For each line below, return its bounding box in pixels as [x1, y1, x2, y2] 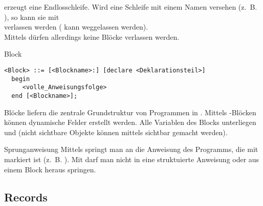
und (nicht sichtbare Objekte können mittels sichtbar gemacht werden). [4, 126, 228, 137]
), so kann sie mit [4, 11, 59, 22]
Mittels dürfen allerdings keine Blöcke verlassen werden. [4, 31, 180, 42]
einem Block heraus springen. [4, 164, 96, 174]
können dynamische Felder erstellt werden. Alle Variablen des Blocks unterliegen [4, 117, 256, 127]
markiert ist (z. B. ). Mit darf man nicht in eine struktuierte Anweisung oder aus [4, 153, 259, 164]
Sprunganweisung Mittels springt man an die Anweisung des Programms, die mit [4, 144, 258, 154]
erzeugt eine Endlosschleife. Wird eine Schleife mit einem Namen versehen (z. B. [4, 2, 257, 12]
